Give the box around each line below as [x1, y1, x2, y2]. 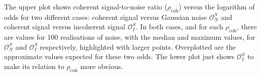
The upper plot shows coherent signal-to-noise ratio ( [4, 1, 168, 11]
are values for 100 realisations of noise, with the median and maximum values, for [4, 32, 255, 42]
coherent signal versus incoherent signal [4, 21, 125, 32]
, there [236, 21, 257, 32]
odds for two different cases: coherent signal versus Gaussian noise [4, 11, 207, 22]
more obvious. [80, 61, 123, 71]
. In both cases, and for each [136, 21, 223, 32]
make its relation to [4, 61, 64, 71]
